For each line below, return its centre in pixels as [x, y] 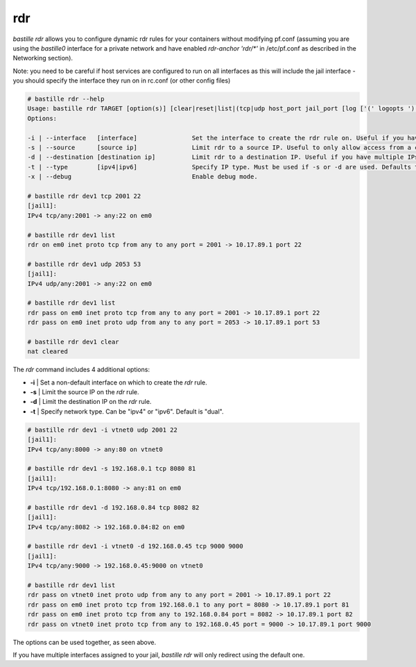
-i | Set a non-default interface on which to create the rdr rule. [119, 382]
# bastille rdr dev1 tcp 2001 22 [84, 196]
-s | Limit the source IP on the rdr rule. [85, 392]
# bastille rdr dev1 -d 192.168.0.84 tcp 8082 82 [113, 507]
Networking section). [43, 58]
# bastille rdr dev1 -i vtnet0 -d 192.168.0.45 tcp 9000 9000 [135, 546]
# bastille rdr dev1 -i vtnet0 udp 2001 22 [103, 430]
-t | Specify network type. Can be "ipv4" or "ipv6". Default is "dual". [127, 411]
